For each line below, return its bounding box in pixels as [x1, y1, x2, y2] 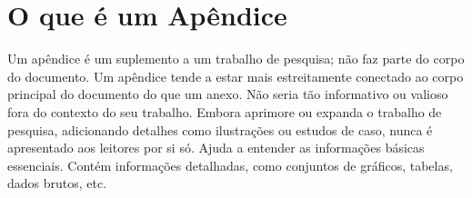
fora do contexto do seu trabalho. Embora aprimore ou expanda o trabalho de [7, 102, 442, 121]
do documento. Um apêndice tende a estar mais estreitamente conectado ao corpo [7, 66, 464, 85]
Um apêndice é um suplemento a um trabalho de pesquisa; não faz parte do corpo [7, 49, 465, 68]
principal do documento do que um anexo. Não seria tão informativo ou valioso [7, 84, 448, 104]
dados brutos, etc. [7, 173, 107, 193]
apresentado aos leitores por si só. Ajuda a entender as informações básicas [7, 138, 425, 157]
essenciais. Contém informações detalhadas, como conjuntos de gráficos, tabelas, [7, 155, 453, 174]
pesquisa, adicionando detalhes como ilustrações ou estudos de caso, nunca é [7, 120, 433, 139]
